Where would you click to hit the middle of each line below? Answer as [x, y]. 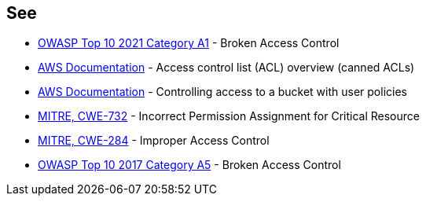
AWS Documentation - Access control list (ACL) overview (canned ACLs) [226, 68]
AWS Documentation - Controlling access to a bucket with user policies [222, 92]
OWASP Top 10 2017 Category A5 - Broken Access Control [189, 165]
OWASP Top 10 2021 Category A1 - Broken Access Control [189, 43]
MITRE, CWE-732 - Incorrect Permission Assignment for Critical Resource [229, 116]
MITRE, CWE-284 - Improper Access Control [154, 141]
